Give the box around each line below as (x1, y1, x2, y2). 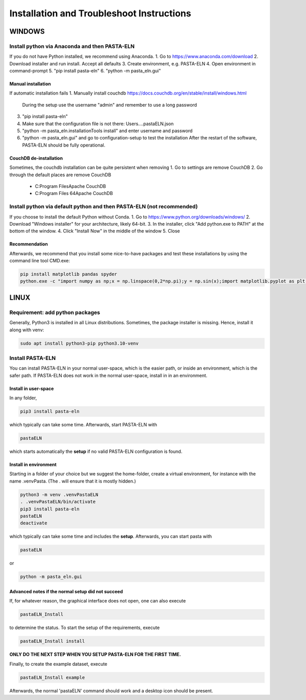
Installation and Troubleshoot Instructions (9, 8, 191, 19)
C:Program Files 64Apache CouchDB (35, 190, 113, 197)
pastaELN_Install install (20, 638, 85, 644)
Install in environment (9, 462, 57, 468)
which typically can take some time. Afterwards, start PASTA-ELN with (9, 422, 158, 428)
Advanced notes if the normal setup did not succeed (9, 588, 123, 594)
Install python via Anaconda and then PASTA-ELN (9, 42, 135, 50)
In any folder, (9, 395, 37, 401)
